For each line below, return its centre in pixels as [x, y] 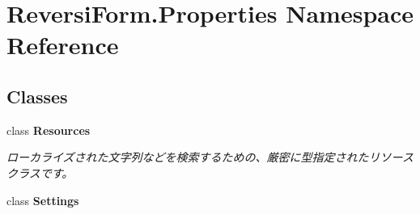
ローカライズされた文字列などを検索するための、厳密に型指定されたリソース [210, 157]
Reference [63, 45]
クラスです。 [40, 172]
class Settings [43, 200]
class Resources [49, 130]
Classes [37, 96]
